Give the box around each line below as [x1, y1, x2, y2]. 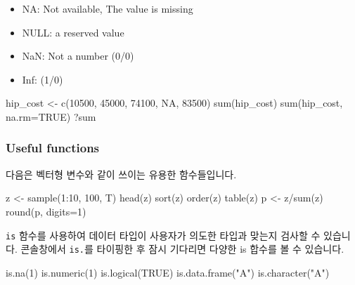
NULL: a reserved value [22, 25, 124, 39]
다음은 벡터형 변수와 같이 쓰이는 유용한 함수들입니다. [6, 166, 237, 181]
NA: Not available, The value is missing [22, 1, 193, 15]
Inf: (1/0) [22, 72, 63, 86]
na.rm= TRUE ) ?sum [6, 109, 96, 124]
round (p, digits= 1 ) [6, 204, 86, 218]
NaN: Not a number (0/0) [22, 48, 134, 63]
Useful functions [6, 139, 100, 157]
